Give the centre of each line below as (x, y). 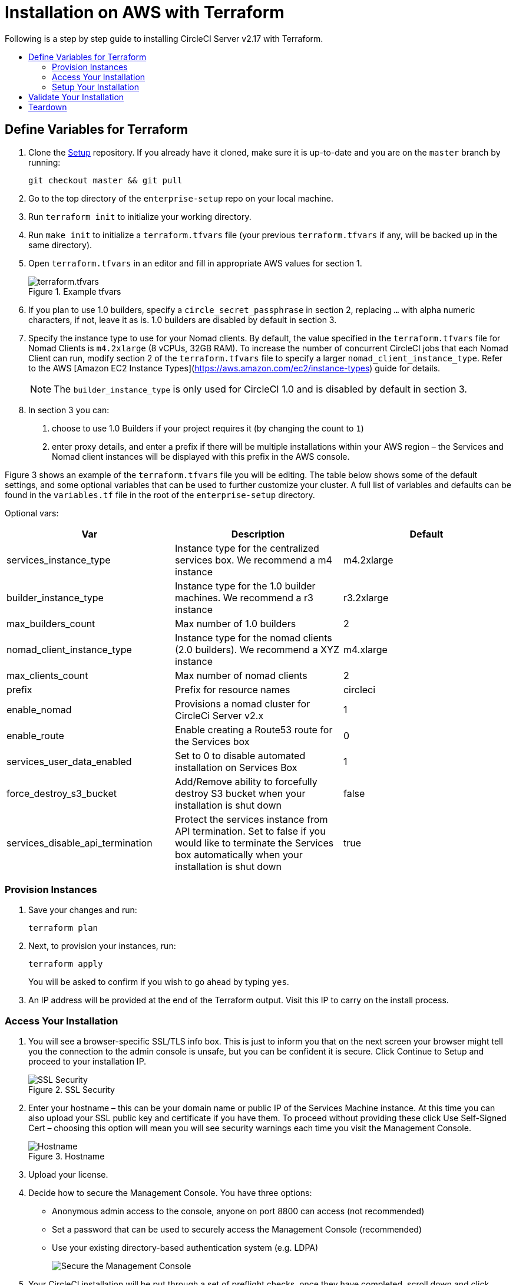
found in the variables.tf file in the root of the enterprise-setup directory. (160, 495)
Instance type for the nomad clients (253, 637)
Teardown (48, 107)
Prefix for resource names (232, 689)
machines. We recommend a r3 (244, 597)
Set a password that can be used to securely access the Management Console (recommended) (237, 1230)
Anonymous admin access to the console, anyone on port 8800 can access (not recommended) (238, 1211)
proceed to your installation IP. (87, 1062)
